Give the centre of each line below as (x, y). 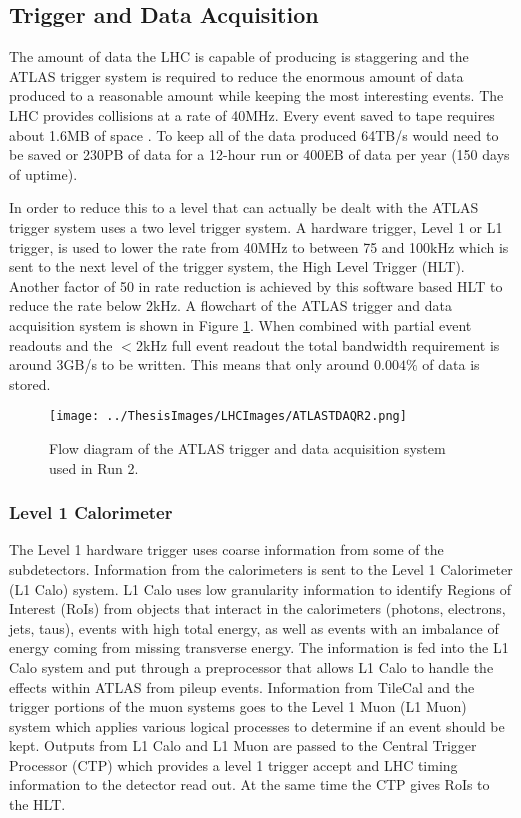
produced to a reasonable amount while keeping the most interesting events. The (256, 95)
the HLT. (37, 804)
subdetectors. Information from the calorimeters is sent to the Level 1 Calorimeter (261, 568)
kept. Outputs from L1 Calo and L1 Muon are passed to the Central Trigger (243, 745)
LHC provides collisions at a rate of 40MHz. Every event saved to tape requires (252, 114)
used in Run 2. (94, 467)
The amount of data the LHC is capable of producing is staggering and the (239, 56)
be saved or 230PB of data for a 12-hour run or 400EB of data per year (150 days (259, 154)
